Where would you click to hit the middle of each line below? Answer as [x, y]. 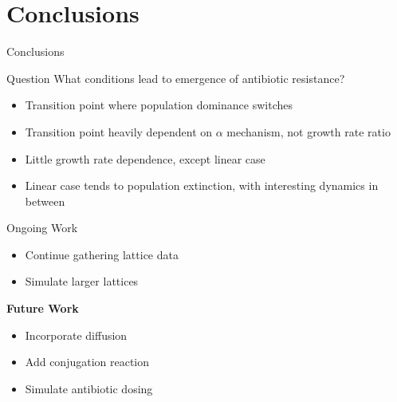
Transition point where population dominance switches [159, 105]
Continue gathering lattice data [102, 254]
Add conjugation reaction [87, 362]
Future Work [43, 308]
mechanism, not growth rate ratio [309, 131]
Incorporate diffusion [76, 335]
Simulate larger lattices [82, 281]
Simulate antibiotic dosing [89, 388]
